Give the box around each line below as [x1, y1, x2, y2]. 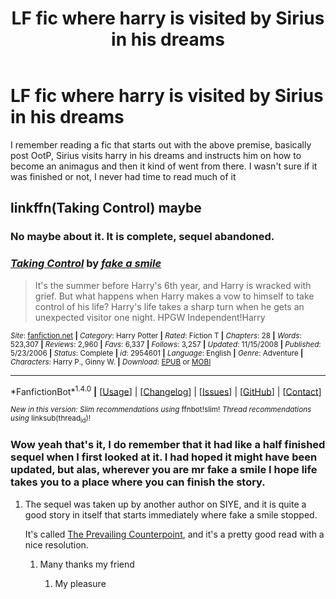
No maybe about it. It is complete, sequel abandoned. [10, 230, 275, 244]
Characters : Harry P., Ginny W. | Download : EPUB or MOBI [10, 357, 212, 367]
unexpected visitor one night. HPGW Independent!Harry [34, 311, 266, 323]
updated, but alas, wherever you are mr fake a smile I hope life [10, 463, 318, 477]
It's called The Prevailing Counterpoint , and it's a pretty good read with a [24, 528, 325, 540]
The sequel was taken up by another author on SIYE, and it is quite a [24, 498, 307, 510]
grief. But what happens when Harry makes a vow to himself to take [34, 290, 315, 302]
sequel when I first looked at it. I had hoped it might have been [10, 450, 318, 464]
